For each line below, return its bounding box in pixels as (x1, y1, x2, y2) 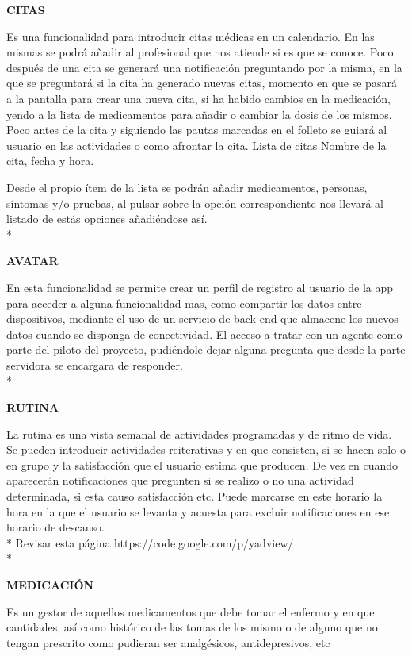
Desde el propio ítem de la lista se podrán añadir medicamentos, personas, (6, 178, 368, 195)
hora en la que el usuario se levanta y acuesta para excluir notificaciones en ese (6, 503, 390, 520)
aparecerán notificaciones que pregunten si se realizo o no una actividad (6, 472, 354, 489)
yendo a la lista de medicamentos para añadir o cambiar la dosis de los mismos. (6, 105, 392, 122)
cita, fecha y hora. (6, 152, 94, 169)
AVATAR (6, 252, 59, 269)
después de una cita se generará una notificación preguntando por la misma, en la (6, 59, 402, 75)
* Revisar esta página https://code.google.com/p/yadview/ (6, 534, 294, 551)
